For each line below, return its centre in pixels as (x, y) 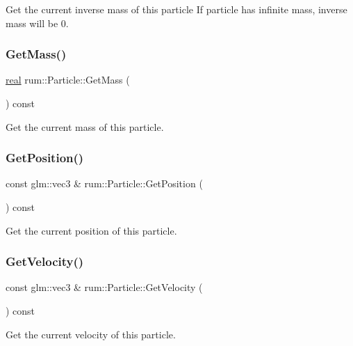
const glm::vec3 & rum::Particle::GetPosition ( (104, 183)
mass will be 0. (37, 23)
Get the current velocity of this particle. (91, 334)
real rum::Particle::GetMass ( (68, 80)
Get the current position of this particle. (91, 230)
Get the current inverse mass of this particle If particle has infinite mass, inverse (176, 9)
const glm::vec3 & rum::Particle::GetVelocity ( (104, 287)
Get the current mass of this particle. (85, 126)
